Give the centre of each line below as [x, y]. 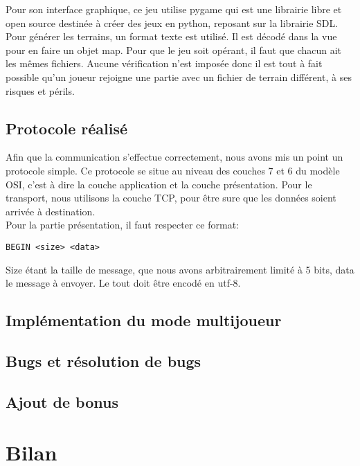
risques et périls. [40, 90]
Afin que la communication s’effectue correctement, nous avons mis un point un [174, 157]
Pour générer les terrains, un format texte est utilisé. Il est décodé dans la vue [171, 36]
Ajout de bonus [62, 401]
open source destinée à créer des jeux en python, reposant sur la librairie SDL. [172, 23]
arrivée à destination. [51, 211]
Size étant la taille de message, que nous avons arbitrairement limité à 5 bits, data [180, 269]
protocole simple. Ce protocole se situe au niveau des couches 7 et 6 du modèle [173, 170]
